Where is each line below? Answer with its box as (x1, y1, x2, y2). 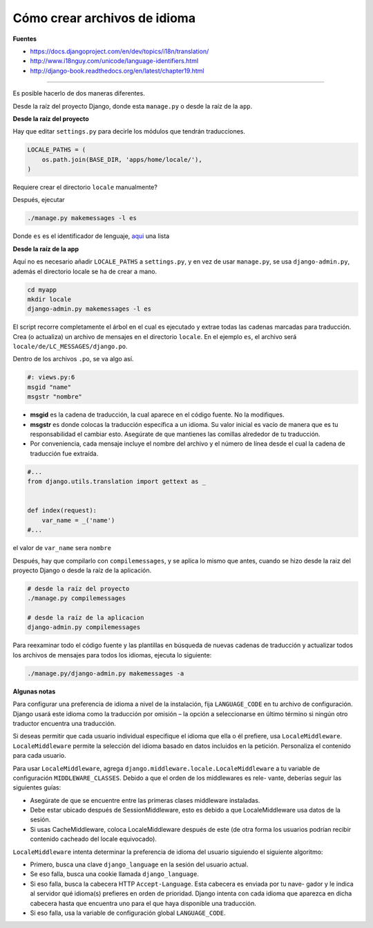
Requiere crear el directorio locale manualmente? (12, 183, 158, 192)
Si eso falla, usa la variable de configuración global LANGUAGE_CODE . (30, 909, 226, 917)
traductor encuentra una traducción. (12, 719, 117, 727)
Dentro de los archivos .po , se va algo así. (12, 355, 134, 363)
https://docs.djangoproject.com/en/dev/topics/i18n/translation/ (30, 47, 209, 55)
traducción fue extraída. (30, 449, 99, 457)
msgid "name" (27, 383, 72, 391)
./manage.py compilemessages (27, 594, 126, 602)
